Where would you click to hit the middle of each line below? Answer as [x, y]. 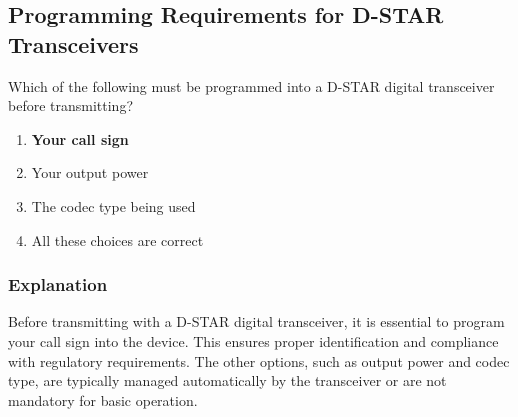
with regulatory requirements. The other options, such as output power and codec [259, 360]
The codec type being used [113, 205]
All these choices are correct [117, 239]
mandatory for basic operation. [103, 399]
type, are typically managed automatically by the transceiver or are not [227, 380]
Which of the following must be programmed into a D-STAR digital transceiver [251, 85]
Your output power [90, 172]
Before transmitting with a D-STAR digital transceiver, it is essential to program [256, 321]
